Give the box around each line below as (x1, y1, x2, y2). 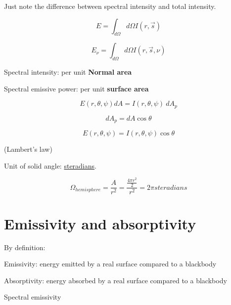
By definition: (4, 242, 46, 252)
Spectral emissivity (4, 292, 61, 302)
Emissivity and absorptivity (4, 213, 196, 233)
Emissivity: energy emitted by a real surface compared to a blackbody (4, 259, 217, 269)
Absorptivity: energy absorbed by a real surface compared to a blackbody (4, 275, 227, 285)
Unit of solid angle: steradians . (4, 160, 96, 171)
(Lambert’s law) (4, 144, 52, 154)
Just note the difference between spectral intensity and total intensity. (4, 1, 216, 11)
